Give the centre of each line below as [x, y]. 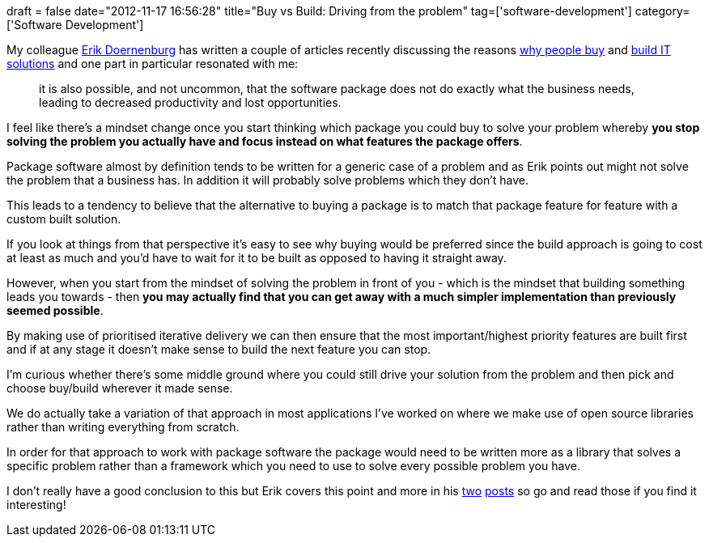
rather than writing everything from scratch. [123, 427]
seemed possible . [55, 310]
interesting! [36, 505]
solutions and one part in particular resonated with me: [153, 64]
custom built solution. [64, 219]
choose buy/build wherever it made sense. [120, 388]
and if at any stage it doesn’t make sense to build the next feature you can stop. [219, 349]
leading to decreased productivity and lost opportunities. [190, 102]
